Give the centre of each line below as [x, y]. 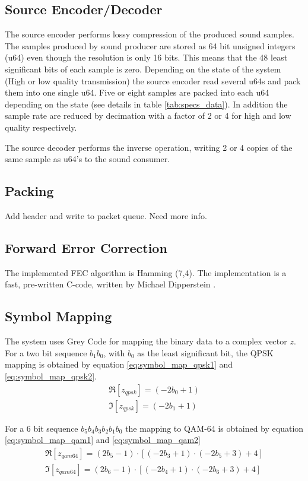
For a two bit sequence [46, 352]
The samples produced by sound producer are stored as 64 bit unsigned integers [150, 45]
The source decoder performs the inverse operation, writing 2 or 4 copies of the [149, 147]
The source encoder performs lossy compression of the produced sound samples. [150, 34]
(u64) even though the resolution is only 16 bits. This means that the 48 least [146, 57]
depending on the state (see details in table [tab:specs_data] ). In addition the [146, 104]
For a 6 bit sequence [42, 428]
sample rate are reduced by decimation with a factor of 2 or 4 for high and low [148, 115]
